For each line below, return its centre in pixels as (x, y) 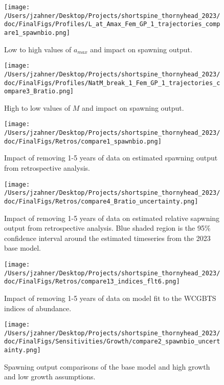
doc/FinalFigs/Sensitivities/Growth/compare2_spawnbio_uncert (112, 342)
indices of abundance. (38, 308)
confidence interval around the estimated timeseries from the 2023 (107, 238)
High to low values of (37, 107)
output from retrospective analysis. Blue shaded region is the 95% (107, 228)
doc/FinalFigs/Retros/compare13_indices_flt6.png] (92, 282)
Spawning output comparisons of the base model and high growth (107, 366)
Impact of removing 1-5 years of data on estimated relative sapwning (112, 218)
